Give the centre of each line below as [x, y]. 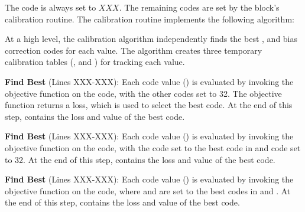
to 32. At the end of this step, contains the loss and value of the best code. [140, 159]
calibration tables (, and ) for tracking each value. [95, 62]
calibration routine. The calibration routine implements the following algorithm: [150, 19]
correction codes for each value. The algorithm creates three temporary [134, 50]
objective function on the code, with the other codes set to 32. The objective [143, 93]
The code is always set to [51, 7]
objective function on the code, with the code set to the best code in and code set [153, 147]
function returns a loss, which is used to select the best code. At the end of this [149, 105]
